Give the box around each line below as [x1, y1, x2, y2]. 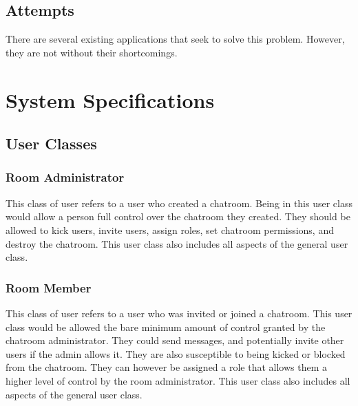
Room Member [6, 279, 92, 296]
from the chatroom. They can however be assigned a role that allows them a [6, 360, 327, 374]
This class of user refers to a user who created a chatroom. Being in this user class [6, 195, 352, 210]
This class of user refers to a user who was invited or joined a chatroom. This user [6, 306, 352, 320]
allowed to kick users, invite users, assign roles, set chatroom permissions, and [6, 222, 334, 237]
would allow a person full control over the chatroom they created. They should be [6, 209, 350, 224]
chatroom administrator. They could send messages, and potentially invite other [6, 333, 344, 348]
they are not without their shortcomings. [6, 45, 178, 59]
